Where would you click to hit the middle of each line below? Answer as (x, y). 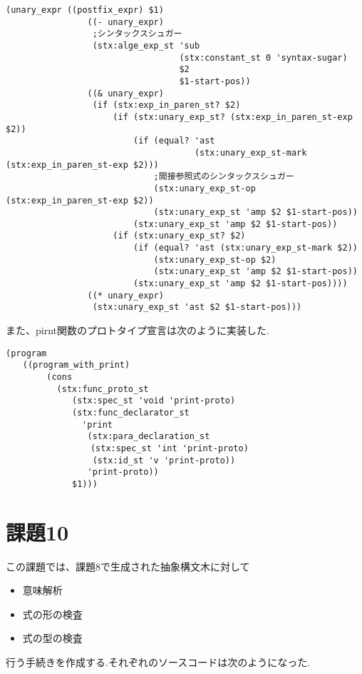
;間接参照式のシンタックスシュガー (224, 177)
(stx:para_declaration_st (149, 437)
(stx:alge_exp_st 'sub (146, 45)
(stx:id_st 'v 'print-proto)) (164, 460)
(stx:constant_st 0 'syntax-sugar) (263, 57)
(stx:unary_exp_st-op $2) (215, 260)
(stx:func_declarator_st (131, 412)
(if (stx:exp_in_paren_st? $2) (166, 105)
